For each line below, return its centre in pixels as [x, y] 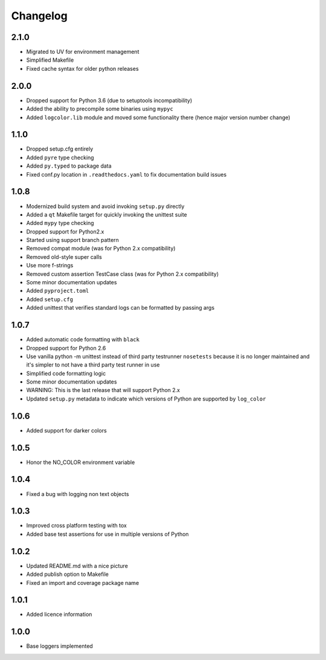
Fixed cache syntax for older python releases [82, 68]
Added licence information [59, 615]
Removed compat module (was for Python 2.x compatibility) [101, 249]
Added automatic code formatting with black [83, 339]
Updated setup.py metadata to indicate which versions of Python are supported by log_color [146, 399]
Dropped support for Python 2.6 [66, 348]
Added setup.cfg [50, 299]
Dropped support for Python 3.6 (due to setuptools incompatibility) [109, 100]
